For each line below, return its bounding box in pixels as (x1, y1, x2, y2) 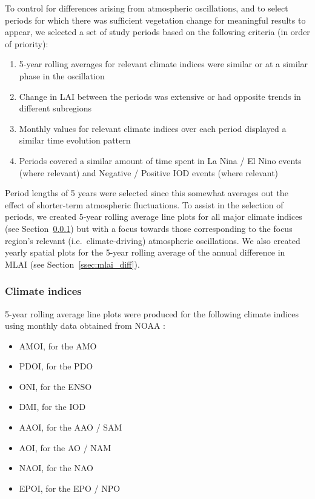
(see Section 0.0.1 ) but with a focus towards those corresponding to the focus (5, 222, 293, 234)
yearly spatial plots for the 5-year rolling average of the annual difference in (5, 246, 285, 259)
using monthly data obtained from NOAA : (5, 319, 166, 332)
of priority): (5, 37, 48, 50)
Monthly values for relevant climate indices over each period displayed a (19, 122, 287, 134)
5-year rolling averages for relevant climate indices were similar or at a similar (19, 58, 308, 70)
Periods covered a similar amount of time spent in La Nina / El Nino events (19, 154, 302, 167)
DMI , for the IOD (19, 400, 86, 413)
